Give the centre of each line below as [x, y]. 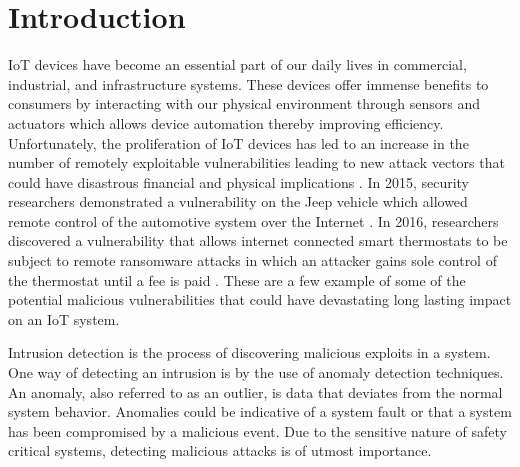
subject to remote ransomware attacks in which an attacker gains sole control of [252, 260]
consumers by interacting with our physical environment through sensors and [244, 103]
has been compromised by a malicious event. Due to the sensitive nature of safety [257, 430]
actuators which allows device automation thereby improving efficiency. [226, 122]
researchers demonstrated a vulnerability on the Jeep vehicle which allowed [238, 201]
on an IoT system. [64, 318]
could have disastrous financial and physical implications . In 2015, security [239, 181]
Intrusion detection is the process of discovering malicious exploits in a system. [249, 352]
